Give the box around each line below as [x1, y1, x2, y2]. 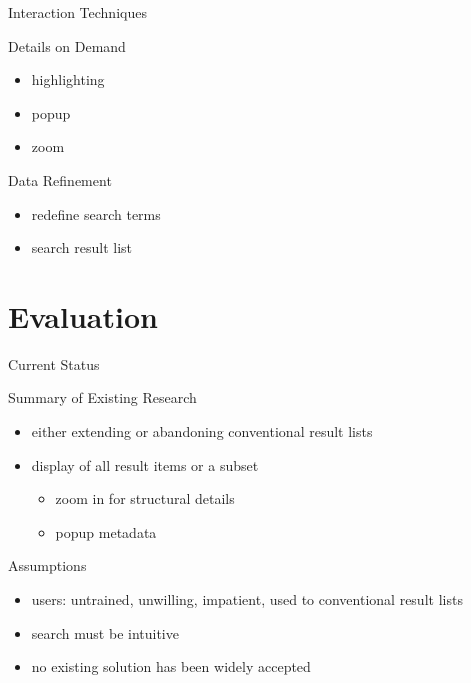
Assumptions [8, 555, 87, 576]
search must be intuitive [31, 622, 179, 643]
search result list [31, 237, 133, 258]
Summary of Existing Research [8, 387, 197, 408]
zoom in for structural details [55, 488, 235, 509]
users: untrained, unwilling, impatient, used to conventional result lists [31, 589, 463, 610]
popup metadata [55, 521, 157, 542]
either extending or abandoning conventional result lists [31, 421, 373, 442]
